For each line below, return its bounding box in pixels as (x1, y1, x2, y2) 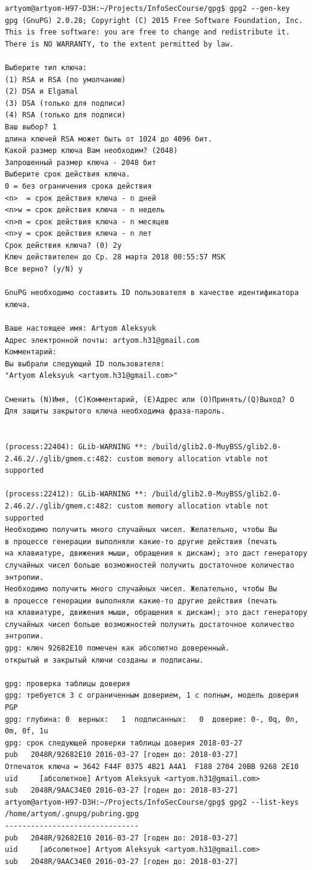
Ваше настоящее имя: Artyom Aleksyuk (5, 324, 156, 333)
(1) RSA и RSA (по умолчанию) (5, 75, 126, 84)
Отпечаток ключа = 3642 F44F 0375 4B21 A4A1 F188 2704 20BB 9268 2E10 (5, 762, 299, 771)
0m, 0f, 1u (5, 727, 48, 736)
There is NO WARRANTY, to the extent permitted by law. (5, 39, 234, 48)
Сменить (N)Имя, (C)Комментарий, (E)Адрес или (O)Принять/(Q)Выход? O (5, 395, 294, 404)
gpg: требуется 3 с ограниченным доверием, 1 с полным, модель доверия (5, 691, 299, 700)
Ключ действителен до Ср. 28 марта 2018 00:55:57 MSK (5, 253, 226, 262)
